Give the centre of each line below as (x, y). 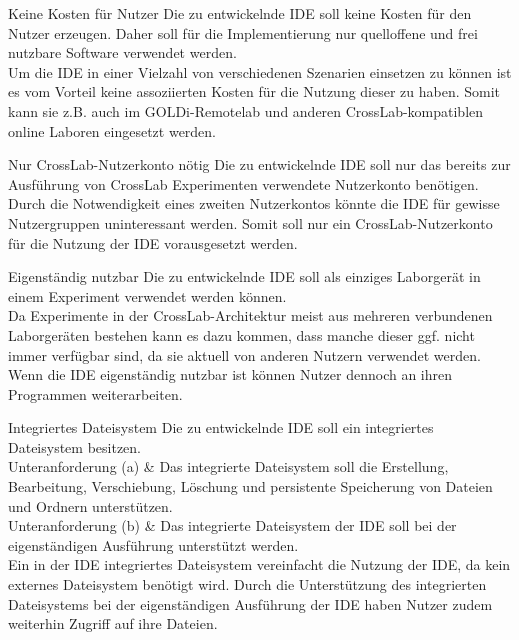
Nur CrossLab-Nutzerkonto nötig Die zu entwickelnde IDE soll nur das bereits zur (259, 164)
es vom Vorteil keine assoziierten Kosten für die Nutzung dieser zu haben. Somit (254, 91)
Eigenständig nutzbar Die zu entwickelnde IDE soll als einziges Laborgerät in (244, 276)
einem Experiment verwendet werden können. (147, 295)
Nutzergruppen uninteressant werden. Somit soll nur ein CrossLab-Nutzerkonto (250, 222)
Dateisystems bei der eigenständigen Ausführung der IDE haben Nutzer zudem (250, 603)
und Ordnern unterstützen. (90, 505)
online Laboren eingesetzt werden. (112, 130)
